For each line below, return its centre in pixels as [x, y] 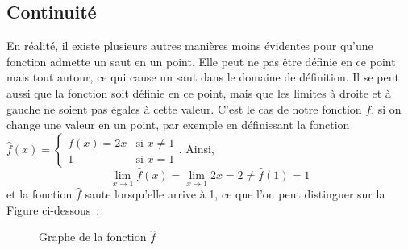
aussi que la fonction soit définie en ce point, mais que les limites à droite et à [199, 92]
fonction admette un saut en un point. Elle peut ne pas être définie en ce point [201, 61]
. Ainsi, [196, 148]
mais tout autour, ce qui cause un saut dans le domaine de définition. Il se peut [203, 77]
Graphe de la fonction [93, 237]
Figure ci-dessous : [53, 209]
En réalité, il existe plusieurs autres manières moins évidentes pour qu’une [190, 46]
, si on [386, 108]
